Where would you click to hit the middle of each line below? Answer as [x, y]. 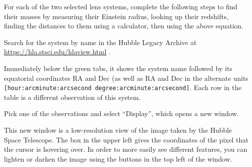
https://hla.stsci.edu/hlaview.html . [57, 52]
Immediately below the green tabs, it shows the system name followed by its [118, 68]
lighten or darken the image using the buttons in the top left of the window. [118, 158]
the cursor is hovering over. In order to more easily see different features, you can [126, 149]
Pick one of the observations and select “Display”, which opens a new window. [121, 113]
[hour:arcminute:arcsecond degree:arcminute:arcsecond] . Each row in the [123, 87]
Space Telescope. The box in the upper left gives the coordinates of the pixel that [126, 139]
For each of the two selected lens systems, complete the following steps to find [121, 6]
